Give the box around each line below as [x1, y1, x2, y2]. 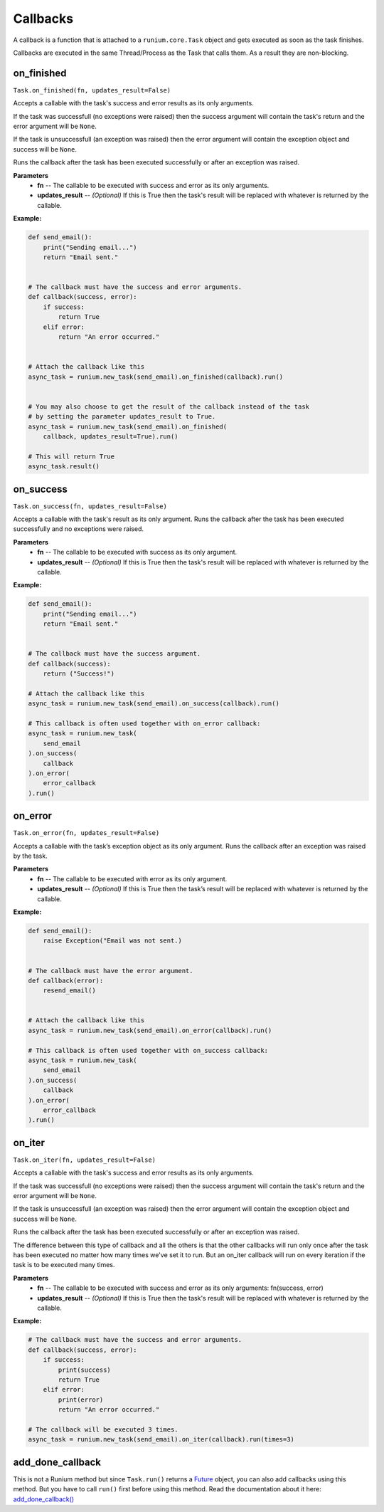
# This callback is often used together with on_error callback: [28, 720, 261, 728]
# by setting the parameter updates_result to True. [28, 413, 216, 421]
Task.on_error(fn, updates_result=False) [13, 829, 160, 837]
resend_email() [43, 987, 96, 994]
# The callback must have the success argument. [28, 650, 201, 658]
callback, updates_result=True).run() [43, 432, 178, 441]
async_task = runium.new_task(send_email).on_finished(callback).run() [28, 372, 284, 381]
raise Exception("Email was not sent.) [43, 937, 183, 945]
